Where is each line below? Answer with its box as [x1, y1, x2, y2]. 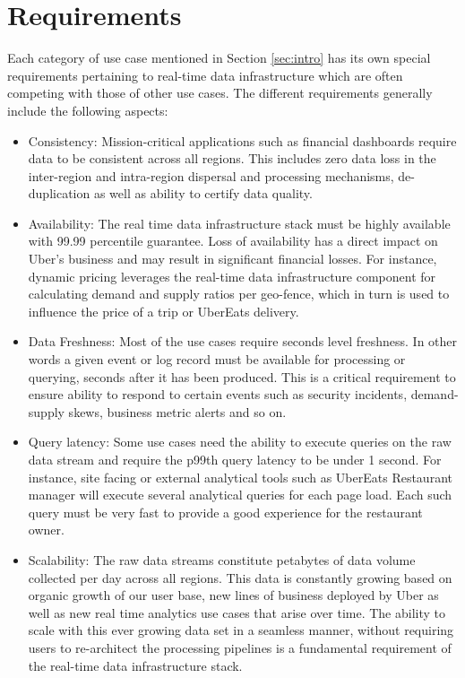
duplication [28, 184, 90, 203]
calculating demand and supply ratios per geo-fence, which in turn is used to [28, 284, 450, 303]
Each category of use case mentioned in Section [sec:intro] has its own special [7, 48, 431, 67]
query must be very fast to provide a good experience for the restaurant [28, 502, 423, 521]
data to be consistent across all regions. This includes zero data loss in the [28, 149, 436, 168]
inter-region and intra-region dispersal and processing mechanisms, [28, 166, 394, 185]
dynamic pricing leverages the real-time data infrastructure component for [28, 266, 436, 285]
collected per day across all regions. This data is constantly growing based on [28, 568, 452, 587]
